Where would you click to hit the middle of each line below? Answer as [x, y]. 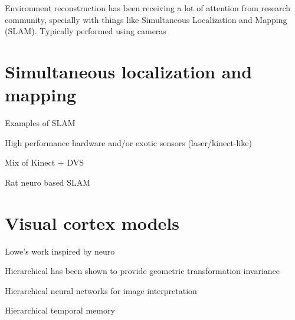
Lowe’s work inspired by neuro [60, 251]
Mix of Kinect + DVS [44, 162]
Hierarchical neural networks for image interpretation [101, 290]
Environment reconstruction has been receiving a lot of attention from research [148, 8]
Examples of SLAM [40, 123]
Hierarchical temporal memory [60, 310]
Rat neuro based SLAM [48, 182]
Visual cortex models [92, 222]
